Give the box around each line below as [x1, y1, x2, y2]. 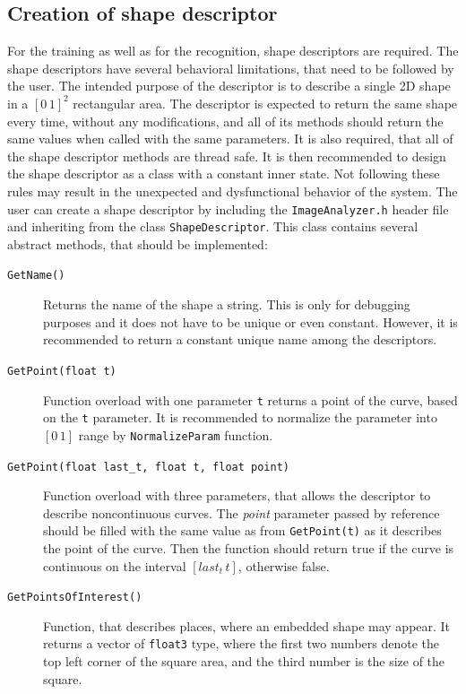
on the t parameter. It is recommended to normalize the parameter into [43, 408, 437, 427]
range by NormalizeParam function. [78, 425, 273, 444]
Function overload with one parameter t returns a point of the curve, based [43, 390, 458, 409]
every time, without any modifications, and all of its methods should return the [7, 111, 444, 130]
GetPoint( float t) [7, 364, 116, 377]
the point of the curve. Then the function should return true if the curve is [43, 539, 454, 558]
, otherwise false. [237, 556, 330, 575]
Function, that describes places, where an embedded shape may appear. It [43, 616, 451, 635]
